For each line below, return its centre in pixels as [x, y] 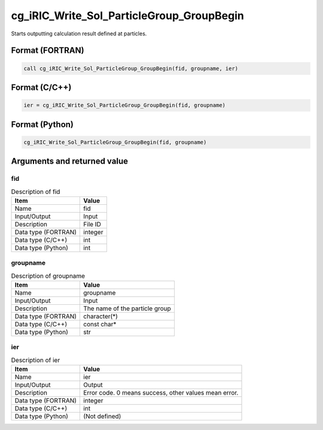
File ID [92, 224]
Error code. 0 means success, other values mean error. [161, 393]
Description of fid [36, 192]
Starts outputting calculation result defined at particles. [79, 34]
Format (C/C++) [41, 87]
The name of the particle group [127, 308]
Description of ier [36, 360]
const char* [100, 324]
